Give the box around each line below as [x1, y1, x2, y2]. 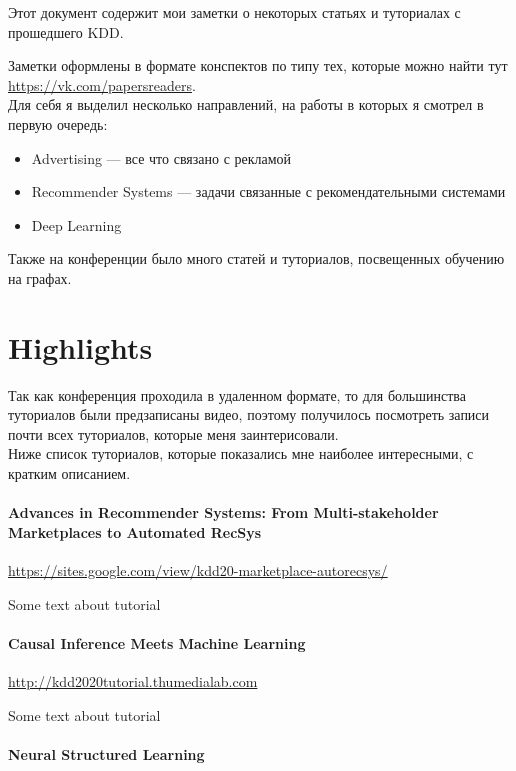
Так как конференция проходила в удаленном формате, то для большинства [8, 384, 466, 405]
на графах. [8, 267, 72, 288]
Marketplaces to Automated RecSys [8, 521, 262, 542]
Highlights [8, 326, 153, 367]
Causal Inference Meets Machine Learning [8, 632, 306, 653]
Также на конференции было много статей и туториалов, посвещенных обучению [8, 248, 505, 269]
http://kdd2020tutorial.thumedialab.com [8, 671, 258, 691]
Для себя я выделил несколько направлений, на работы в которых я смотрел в [8, 94, 484, 115]
